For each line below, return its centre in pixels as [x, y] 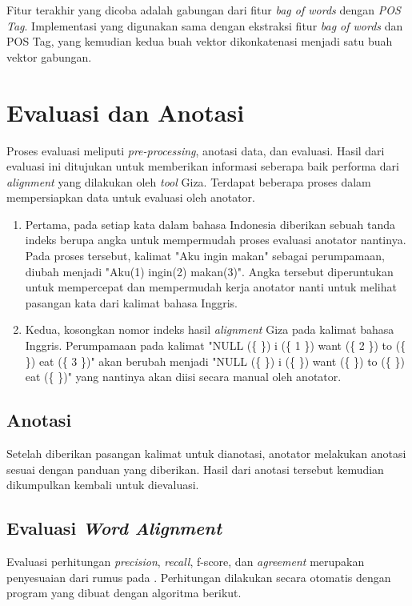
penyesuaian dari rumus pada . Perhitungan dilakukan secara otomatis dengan [199, 577]
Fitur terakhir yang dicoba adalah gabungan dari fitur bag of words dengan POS [204, 10]
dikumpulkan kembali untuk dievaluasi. [103, 485]
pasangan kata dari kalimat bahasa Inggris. [131, 302]
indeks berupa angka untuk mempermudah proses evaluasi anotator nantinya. [216, 240]
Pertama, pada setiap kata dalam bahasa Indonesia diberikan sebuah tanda [210, 224]
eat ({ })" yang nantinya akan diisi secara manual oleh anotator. [183, 377]
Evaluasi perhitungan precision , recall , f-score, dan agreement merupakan [186, 561]
